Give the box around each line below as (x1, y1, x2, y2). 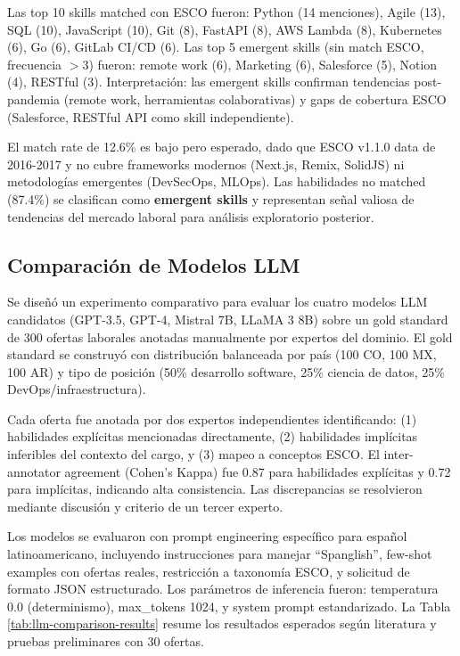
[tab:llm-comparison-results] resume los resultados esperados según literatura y (7, 614, 437, 633)
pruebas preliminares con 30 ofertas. (7, 632, 204, 651)
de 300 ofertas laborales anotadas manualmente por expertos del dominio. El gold (7, 327, 453, 346)
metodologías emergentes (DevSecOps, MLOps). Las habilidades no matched (7, 172, 426, 191)
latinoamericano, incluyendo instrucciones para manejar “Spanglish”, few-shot (7, 545, 432, 563)
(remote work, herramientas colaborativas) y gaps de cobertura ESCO (63, 89, 447, 108)
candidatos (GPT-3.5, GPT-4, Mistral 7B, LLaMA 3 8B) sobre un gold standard (7, 309, 448, 328)
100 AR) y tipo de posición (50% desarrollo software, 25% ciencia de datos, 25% (7, 362, 445, 381)
